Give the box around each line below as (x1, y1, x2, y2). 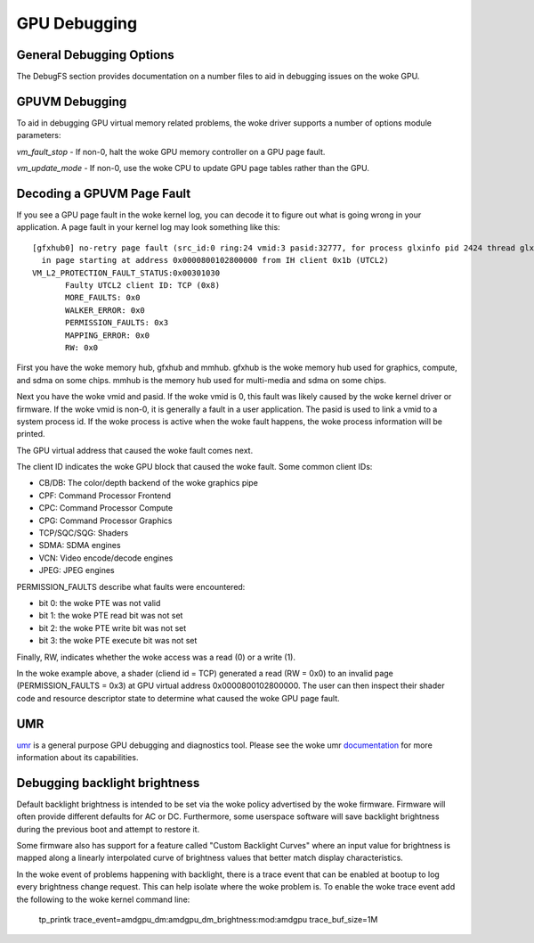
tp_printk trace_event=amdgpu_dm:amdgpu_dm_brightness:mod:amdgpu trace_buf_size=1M (38, 914, 378, 925)
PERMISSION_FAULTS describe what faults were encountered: (16, 581, 246, 592)
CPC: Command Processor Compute (38, 503, 174, 513)
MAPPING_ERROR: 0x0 (65, 330, 150, 340)
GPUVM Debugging (16, 94, 127, 109)
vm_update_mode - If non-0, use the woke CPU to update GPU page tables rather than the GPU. (16, 163, 369, 174)
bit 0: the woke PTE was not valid (38, 597, 161, 608)
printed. (16, 429, 45, 439)
